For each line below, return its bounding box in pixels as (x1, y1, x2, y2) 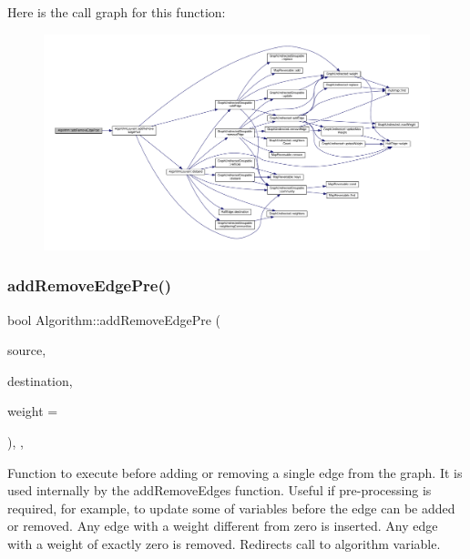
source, (7, 340, 46, 360)
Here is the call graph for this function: (7, 3, 226, 21)
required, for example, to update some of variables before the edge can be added (7, 498, 455, 517)
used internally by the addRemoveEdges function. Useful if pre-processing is (7, 481, 432, 500)
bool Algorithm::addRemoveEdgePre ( (7, 310, 221, 329)
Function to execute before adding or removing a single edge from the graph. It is (7, 462, 463, 482)
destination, (7, 371, 73, 390)
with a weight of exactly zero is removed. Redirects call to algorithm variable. (7, 534, 441, 553)
